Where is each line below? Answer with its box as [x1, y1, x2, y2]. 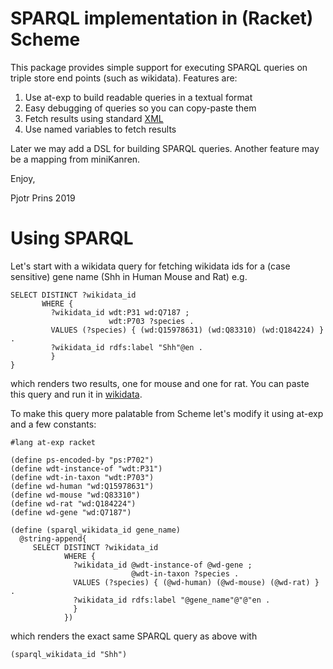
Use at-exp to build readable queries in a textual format [24, 91, 253, 103]
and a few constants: [10, 418, 97, 430]
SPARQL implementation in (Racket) [10, 7, 314, 30]
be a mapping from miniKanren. [10, 153, 141, 165]
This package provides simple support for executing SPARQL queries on [10, 61, 308, 73]
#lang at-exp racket [10, 437, 97, 447]
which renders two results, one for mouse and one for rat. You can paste [10, 377, 310, 389]
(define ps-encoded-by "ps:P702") [10, 455, 155, 465]
